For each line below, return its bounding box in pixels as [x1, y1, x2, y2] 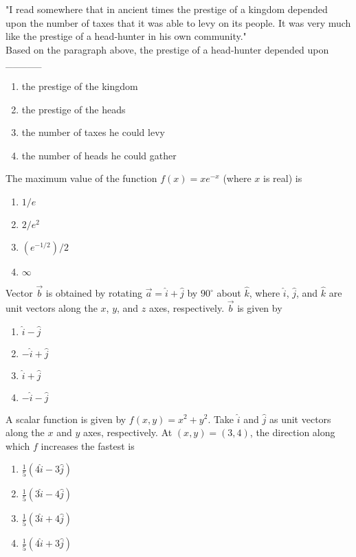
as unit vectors [269, 411, 331, 426]
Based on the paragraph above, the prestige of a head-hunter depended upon [5, 42, 329, 56]
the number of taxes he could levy [21, 125, 165, 139]
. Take [208, 411, 234, 426]
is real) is [263, 171, 302, 185]
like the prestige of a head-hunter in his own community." [5, 29, 247, 43]
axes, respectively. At [82, 425, 173, 440]
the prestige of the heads [21, 102, 126, 116]
